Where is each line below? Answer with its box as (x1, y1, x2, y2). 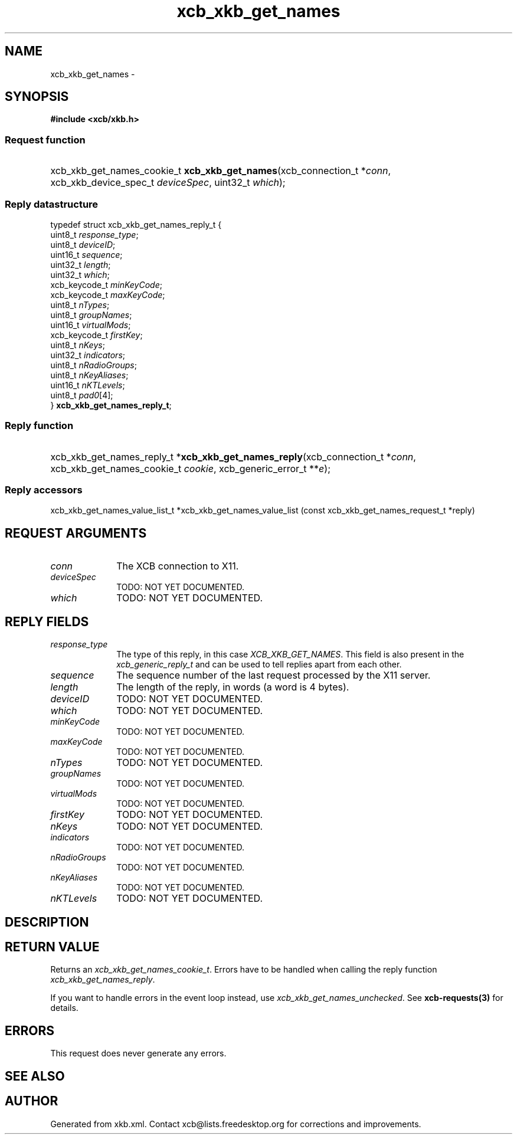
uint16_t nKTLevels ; (50, 379, 125, 390)
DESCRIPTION (5, 914, 89, 929)
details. (50, 1003, 78, 1013)
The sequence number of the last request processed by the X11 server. (116, 669, 431, 682)
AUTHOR (5, 1094, 58, 1109)
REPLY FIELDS (5, 614, 89, 629)
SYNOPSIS (5, 89, 69, 104)
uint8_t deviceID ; (50, 239, 116, 250)
